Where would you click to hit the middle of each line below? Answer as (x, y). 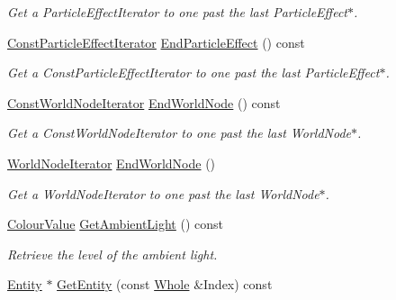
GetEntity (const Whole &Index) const (165, 284)
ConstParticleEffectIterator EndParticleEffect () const (156, 42)
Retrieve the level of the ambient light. (112, 254)
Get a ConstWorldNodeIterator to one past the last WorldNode (180, 133)
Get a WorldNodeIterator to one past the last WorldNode (163, 193)
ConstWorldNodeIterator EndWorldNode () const (144, 102)
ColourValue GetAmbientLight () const (116, 224)
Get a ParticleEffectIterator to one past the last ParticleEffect (178, 12)
